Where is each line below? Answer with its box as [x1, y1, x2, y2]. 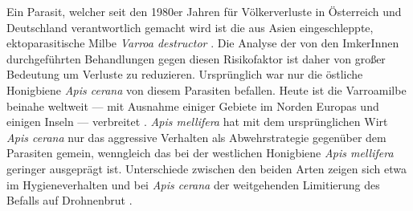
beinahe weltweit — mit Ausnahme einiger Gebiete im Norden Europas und [6, 97, 379, 114]
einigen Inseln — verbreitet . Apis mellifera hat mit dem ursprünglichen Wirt [6, 113, 388, 130]
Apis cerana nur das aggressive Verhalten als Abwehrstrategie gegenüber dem [6, 128, 386, 145]
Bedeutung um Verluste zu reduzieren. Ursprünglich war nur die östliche [6, 66, 363, 83]
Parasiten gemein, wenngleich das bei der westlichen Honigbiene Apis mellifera [6, 144, 394, 161]
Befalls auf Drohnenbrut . [6, 192, 133, 209]
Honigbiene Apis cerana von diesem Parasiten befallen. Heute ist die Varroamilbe [6, 81, 407, 98]
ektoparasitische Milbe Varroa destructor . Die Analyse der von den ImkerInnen [6, 34, 399, 51]
